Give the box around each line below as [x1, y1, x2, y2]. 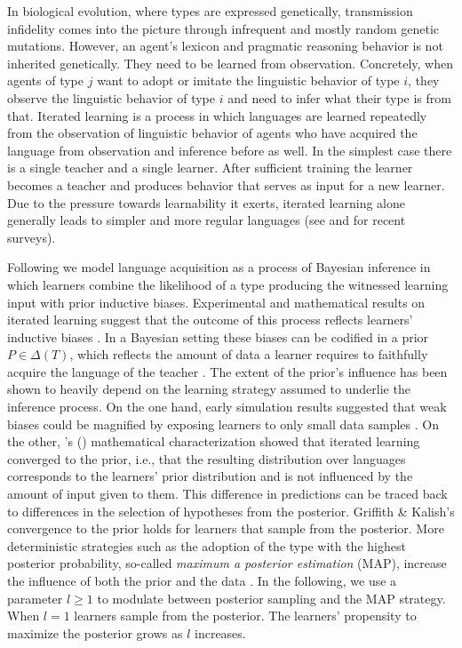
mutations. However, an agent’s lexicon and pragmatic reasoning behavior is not [7, 36, 443, 55]
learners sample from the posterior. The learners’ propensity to [74, 606, 417, 625]
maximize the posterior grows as [7, 623, 183, 642]
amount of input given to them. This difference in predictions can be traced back [7, 484, 448, 503]
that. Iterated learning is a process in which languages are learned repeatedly [7, 106, 427, 124]
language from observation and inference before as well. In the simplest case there [7, 140, 452, 159]
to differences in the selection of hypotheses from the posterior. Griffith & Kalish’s [7, 501, 455, 520]
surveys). [7, 228, 56, 246]
